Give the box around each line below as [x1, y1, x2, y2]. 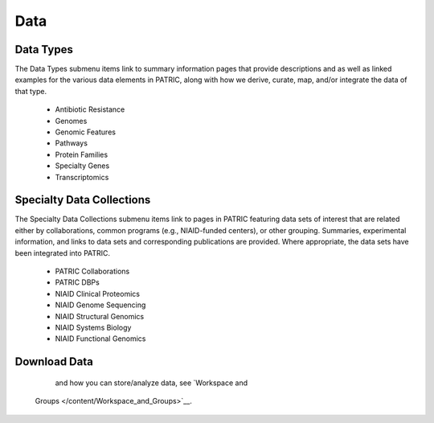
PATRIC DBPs [55, 277, 100, 287]
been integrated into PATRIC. [14, 248, 111, 257]
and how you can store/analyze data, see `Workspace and [55, 378, 248, 388]
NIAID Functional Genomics [55, 334, 146, 343]
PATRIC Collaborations [55, 266, 130, 277]
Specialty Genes [55, 161, 110, 170]
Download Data [14, 355, 94, 369]
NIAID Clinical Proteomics [55, 289, 141, 298]
